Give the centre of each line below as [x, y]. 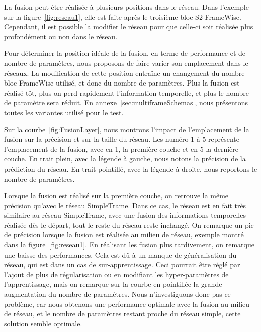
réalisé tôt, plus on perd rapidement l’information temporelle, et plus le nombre [126, 92]
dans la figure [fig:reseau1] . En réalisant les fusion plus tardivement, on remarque [129, 245]
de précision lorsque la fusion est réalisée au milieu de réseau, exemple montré [124, 235]
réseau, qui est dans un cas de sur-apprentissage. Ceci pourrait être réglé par [122, 264]
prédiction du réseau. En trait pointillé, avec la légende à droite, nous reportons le [131, 168]
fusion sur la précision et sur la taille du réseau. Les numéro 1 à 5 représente [122, 139]
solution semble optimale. [43, 323]
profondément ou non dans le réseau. [61, 36]
